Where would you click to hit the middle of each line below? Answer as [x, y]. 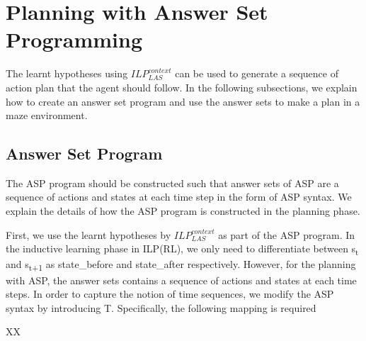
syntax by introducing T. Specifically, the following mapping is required [161, 307]
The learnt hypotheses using [67, 73]
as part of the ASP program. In [287, 234]
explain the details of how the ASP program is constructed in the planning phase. [183, 211]
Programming [74, 39]
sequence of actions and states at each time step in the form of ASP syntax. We [179, 197]
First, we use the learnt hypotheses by [88, 234]
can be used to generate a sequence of [257, 73]
